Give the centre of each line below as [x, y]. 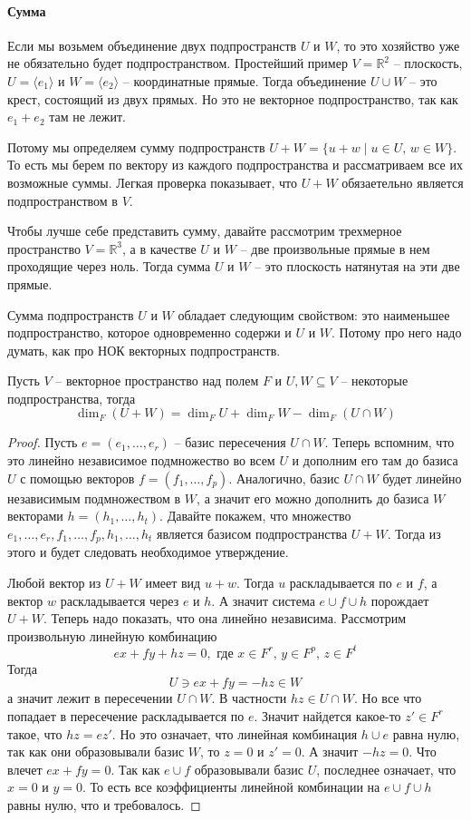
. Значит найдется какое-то [327, 715]
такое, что [35, 733]
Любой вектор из [54, 582]
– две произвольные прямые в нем [335, 248]
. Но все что [388, 698]
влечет [25, 769]
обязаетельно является [403, 182]
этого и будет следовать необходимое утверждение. [148, 552]
